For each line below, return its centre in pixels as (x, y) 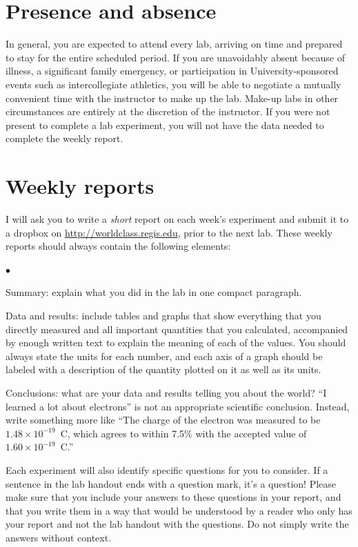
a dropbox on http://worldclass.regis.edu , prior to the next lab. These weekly (169, 232)
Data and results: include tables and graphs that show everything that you (163, 315)
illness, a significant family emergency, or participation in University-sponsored (172, 71)
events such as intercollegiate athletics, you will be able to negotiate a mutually (173, 84)
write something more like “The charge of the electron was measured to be (163, 420)
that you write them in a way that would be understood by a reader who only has (179, 510)
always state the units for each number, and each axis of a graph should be (164, 356)
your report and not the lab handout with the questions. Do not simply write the (177, 524)
